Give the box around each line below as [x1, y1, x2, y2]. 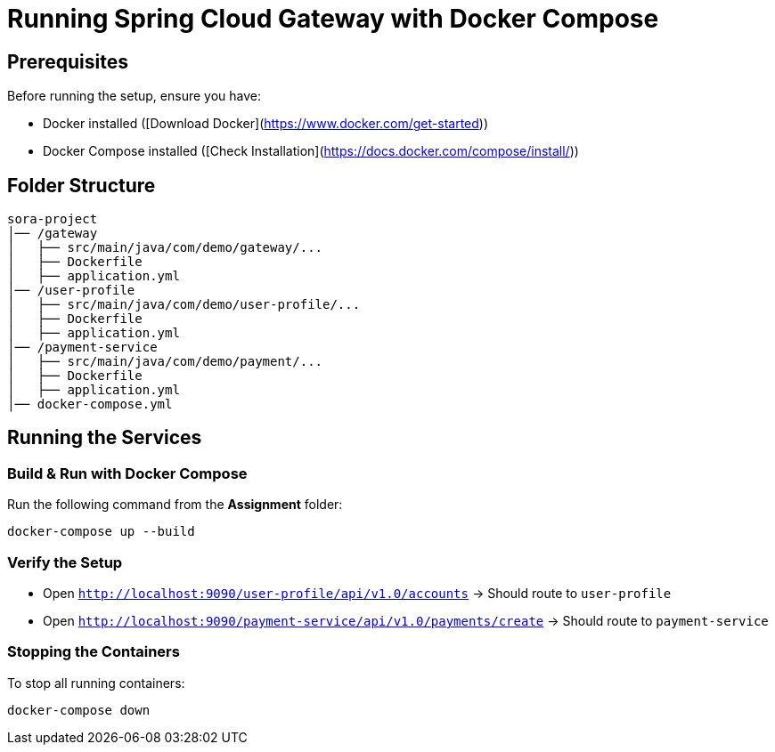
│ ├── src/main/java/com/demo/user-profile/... [7, 297, 361, 312]
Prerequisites [7, 50, 128, 73]
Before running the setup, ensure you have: [7, 88, 261, 104]
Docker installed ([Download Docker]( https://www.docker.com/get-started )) [43, 116, 489, 132]
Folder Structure [7, 174, 156, 197]
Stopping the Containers [7, 643, 180, 661]
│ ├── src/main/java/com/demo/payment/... [7, 354, 323, 369]
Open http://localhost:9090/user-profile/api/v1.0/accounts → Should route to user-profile [43, 585, 672, 601]
